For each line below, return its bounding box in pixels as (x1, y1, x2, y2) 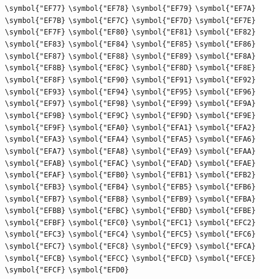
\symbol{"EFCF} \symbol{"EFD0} (5, 266, 129, 275)
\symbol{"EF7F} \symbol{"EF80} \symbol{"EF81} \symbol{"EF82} (5, 28, 256, 37)
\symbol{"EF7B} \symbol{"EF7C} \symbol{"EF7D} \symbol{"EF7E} (5, 16, 256, 25)
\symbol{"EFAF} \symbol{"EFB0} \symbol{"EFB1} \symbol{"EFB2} (5, 171, 256, 180)
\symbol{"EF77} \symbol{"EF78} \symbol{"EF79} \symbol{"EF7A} (5, 4, 256, 13)
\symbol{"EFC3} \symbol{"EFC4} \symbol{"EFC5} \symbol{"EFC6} (5, 230, 256, 239)
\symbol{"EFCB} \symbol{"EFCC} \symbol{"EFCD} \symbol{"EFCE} (5, 254, 256, 263)
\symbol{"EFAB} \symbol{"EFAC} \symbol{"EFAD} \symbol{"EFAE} (5, 159, 256, 168)
